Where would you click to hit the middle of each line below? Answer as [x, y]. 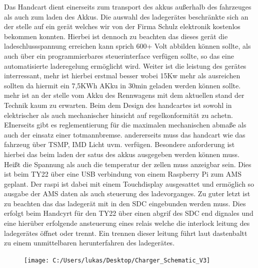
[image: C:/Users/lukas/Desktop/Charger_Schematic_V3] [117, 260]
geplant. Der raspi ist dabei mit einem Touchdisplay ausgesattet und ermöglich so [129, 183]
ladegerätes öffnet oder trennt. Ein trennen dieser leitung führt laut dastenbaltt [126, 233]
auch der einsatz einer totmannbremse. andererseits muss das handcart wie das [125, 134]
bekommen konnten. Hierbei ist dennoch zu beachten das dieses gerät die [116, 36]
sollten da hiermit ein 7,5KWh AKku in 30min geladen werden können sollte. [122, 85]
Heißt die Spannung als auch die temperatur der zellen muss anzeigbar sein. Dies [128, 164]
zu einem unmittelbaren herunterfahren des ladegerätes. [89, 243]
